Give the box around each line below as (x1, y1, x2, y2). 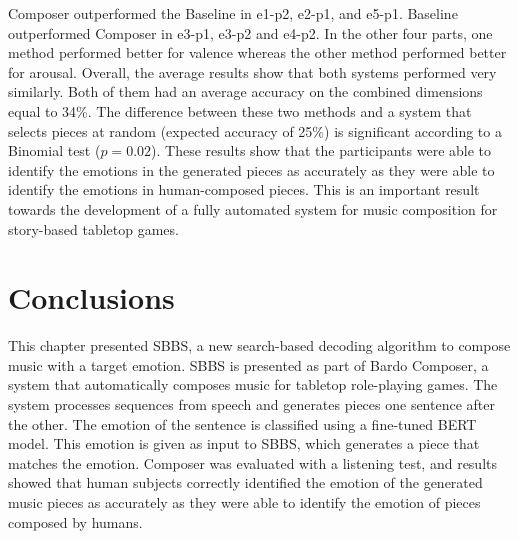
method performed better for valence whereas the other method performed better (8, 42, 507, 63)
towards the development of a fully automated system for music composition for (8, 198, 498, 219)
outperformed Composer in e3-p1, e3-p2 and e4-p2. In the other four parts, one (8, 22, 493, 43)
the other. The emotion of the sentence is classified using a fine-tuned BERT (8, 413, 477, 434)
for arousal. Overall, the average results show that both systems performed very (8, 61, 497, 82)
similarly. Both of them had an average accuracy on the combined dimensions (8, 81, 483, 102)
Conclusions (8, 277, 175, 318)
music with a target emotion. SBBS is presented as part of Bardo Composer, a (8, 354, 489, 375)
